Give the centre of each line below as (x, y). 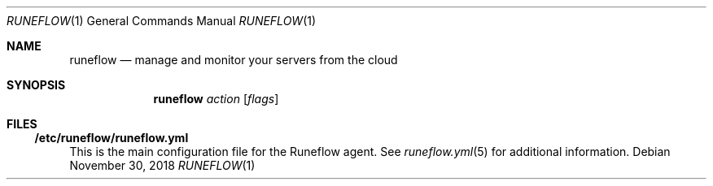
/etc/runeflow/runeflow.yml (112, 138)
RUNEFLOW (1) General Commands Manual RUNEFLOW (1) (162, 21)
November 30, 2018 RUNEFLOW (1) (162, 165)
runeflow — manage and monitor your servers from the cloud (234, 60)
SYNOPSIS (36, 85)
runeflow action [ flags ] (216, 99)
